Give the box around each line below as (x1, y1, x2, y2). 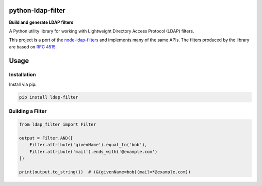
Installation (9, 71, 36, 78)
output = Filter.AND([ (19, 135, 73, 140)
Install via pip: (9, 81, 37, 87)
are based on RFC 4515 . (9, 44, 57, 49)
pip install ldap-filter (19, 94, 79, 100)
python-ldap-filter (9, 6, 65, 15)
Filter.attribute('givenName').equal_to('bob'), (29, 142, 147, 148)
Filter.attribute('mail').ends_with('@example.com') (29, 149, 158, 155)
